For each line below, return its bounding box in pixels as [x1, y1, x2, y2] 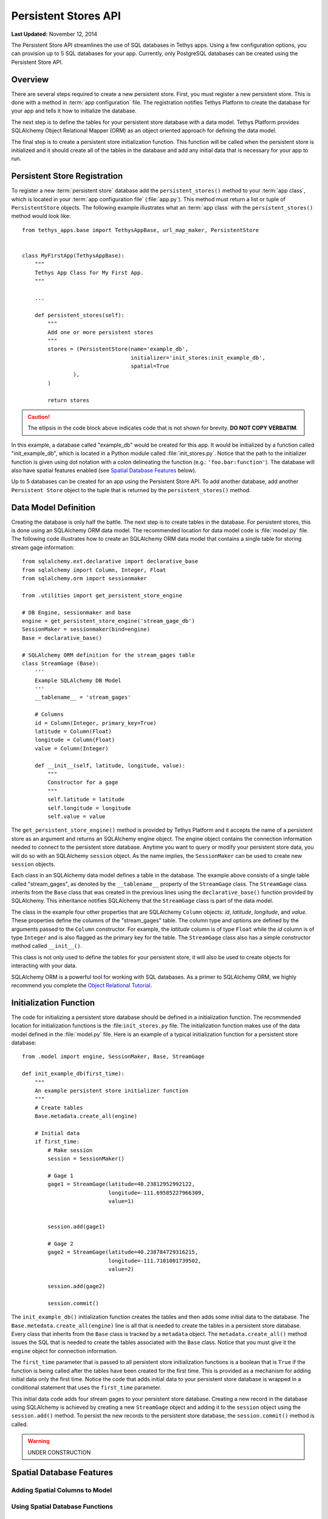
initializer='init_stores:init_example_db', [131, 354, 265, 361]
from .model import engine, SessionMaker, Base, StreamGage [22, 1053, 205, 1060]
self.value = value [47, 813, 106, 820]
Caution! [27, 413, 50, 420]
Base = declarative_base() [22, 634, 103, 641]
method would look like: [11, 213, 71, 220]
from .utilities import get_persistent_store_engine [22, 592, 182, 598]
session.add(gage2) [47, 1283, 106, 1289]
